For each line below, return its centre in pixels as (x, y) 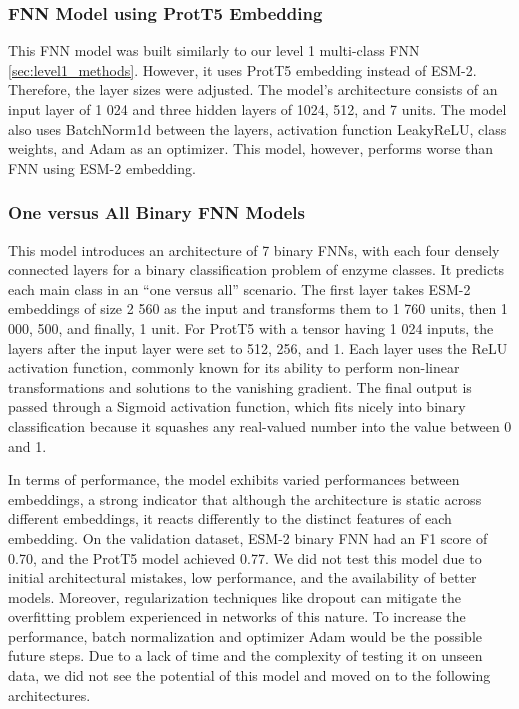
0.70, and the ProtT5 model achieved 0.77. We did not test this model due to (245, 557)
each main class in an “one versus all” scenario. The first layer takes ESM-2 (239, 288)
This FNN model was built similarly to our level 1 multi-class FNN (214, 50)
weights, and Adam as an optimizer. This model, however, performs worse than (251, 148)
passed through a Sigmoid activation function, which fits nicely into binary (237, 406)
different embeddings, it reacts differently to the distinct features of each (230, 518)
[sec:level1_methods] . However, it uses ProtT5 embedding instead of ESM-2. (242, 69)
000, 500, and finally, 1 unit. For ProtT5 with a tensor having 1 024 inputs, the (251, 327)
